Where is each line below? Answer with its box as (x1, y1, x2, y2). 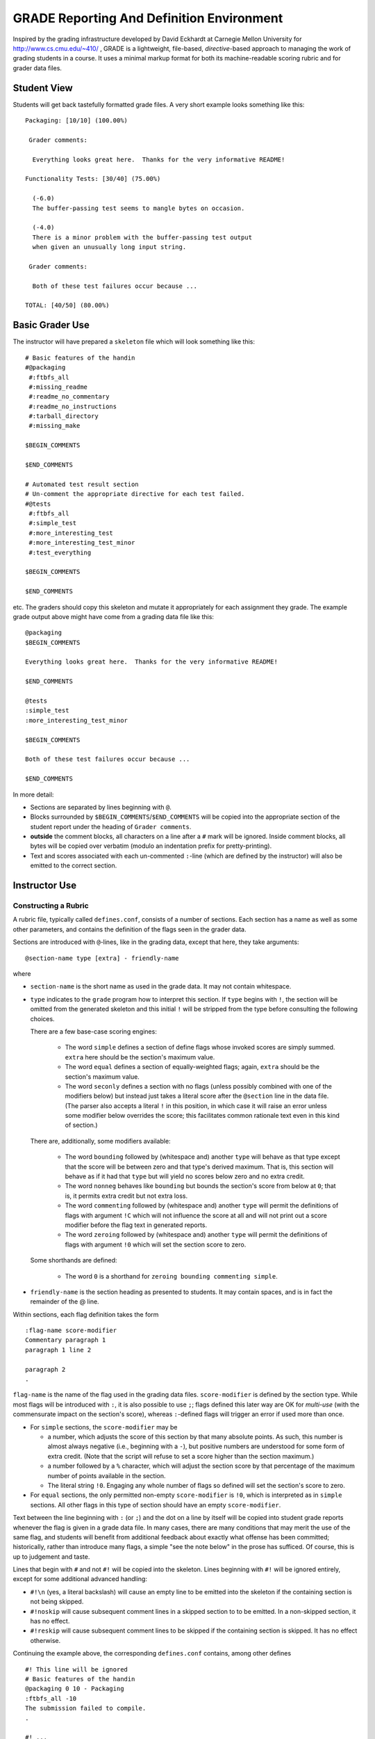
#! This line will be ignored (25, 1665, 128, 1673)
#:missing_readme (28, 383, 88, 391)
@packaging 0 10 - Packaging (25, 1685, 124, 1693)
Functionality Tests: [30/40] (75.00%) (25, 175, 161, 183)
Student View (12, 82, 73, 94)
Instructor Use (12, 880, 76, 892)
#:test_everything (28, 548, 92, 556)
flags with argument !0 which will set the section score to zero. (65, 1240, 247, 1249)
